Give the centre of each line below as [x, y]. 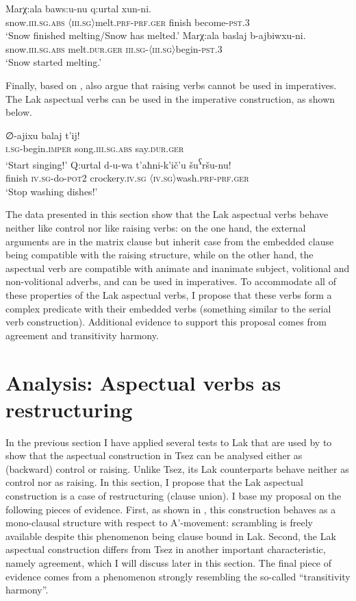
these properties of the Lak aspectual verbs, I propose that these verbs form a [169, 294]
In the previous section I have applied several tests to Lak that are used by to [169, 442]
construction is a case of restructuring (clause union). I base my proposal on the [174, 495]
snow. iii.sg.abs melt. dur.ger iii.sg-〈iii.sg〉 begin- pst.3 [114, 48]
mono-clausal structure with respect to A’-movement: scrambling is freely [159, 523]
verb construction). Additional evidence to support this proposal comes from [166, 322]
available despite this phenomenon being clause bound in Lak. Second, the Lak [171, 536]
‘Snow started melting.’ [54, 62]
